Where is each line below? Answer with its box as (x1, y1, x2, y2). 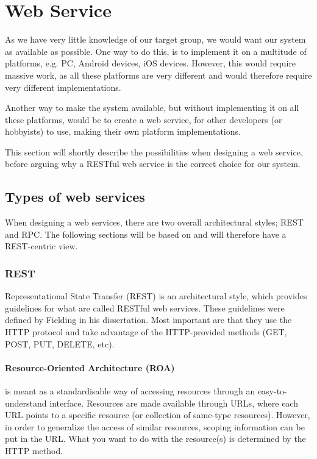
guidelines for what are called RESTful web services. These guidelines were (5, 301, 285, 314)
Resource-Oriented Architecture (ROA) (5, 361, 175, 374)
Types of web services (5, 187, 145, 206)
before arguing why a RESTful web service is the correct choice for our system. (5, 157, 301, 170)
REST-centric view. (5, 240, 78, 252)
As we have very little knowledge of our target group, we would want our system (5, 33, 306, 46)
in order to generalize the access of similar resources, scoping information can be (5, 420, 305, 433)
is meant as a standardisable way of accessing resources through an (5, 385, 255, 397)
